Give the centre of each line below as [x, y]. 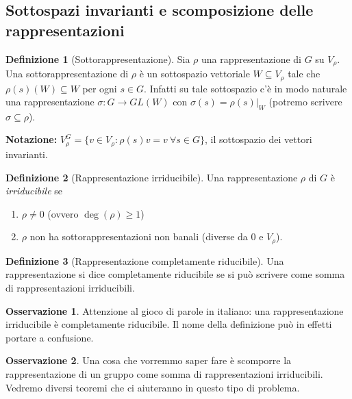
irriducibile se [34, 191]
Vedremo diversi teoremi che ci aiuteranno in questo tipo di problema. [153, 387]
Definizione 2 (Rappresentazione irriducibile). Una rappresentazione [152, 177]
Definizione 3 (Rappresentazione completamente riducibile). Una [145, 260]
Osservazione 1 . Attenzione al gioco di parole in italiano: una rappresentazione [175, 310]
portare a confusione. [50, 337]
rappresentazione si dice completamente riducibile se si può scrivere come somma [175, 274]
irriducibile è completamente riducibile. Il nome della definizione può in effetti [169, 324]
